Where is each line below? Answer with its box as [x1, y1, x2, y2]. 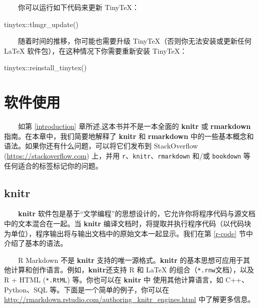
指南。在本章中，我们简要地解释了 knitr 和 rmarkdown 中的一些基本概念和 [4, 130, 254, 141]
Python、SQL [4, 284, 48, 294]
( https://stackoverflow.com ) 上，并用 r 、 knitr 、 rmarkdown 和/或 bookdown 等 [4, 150, 250, 161]
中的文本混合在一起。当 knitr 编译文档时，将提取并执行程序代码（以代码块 [4, 218, 251, 228]
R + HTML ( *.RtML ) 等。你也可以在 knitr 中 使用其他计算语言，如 [4, 274, 223, 284]
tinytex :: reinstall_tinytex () [4, 62, 87, 73]
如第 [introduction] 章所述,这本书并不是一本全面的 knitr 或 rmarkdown [18, 121, 251, 131]
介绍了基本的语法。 [4, 238, 67, 248]
